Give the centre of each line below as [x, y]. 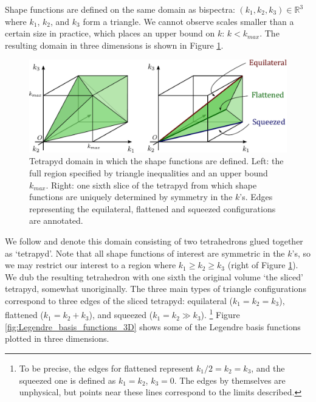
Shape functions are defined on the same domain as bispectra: [120, 9]
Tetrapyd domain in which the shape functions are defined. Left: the [156, 161]
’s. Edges [256, 197]
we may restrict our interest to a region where [91, 265]
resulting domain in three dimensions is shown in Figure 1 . [114, 45]
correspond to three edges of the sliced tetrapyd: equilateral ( [119, 300]
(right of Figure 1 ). [263, 265]
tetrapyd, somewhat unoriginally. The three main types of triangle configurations [156, 289]
